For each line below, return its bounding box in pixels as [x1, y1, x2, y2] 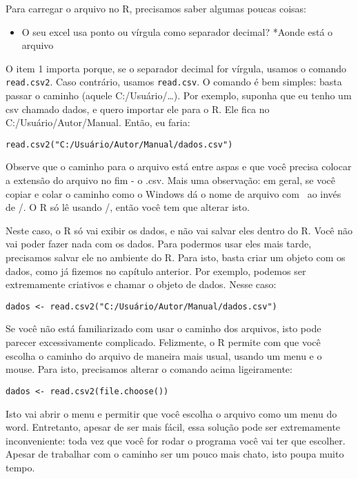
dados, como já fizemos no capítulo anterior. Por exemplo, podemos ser [6, 263, 306, 278]
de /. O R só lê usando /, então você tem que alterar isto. [6, 200, 250, 214]
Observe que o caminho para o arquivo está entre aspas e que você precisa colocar [6, 159, 352, 174]
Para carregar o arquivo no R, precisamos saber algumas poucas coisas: [6, 1, 306, 15]
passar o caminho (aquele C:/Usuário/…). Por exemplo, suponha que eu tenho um [6, 88, 352, 103]
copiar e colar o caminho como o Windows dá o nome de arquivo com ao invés [6, 186, 341, 201]
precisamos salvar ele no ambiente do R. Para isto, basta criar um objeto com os [6, 250, 346, 265]
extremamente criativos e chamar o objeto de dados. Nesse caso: [6, 277, 277, 292]
